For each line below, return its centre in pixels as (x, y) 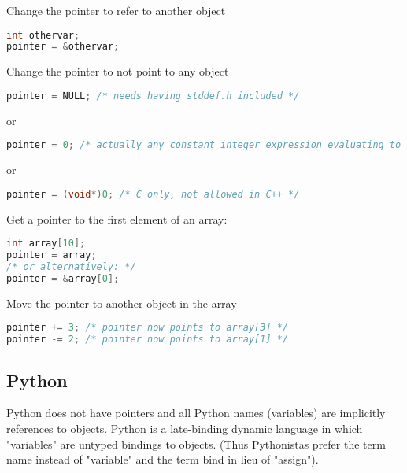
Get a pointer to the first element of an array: (117, 218)
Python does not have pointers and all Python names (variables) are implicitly (196, 413)
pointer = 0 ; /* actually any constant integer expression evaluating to (204, 145)
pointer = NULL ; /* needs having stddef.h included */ (153, 96)
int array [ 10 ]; (46, 244)
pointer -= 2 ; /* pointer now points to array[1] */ (148, 340)
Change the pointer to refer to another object (116, 10)
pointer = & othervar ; (63, 47)
